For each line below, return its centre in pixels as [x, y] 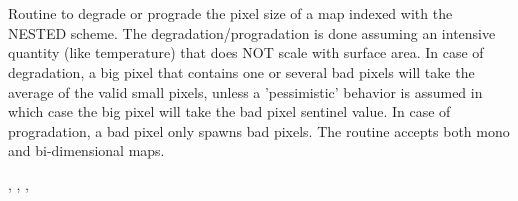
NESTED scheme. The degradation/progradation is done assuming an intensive [252, 32]
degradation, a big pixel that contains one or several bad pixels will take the [241, 71]
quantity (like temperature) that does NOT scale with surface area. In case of [246, 52]
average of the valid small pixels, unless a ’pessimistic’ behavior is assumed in [245, 91]
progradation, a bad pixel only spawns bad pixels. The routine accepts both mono [259, 130]
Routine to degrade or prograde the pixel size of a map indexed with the [230, 13]
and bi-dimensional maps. [86, 150]
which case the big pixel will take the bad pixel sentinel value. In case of [229, 111]
